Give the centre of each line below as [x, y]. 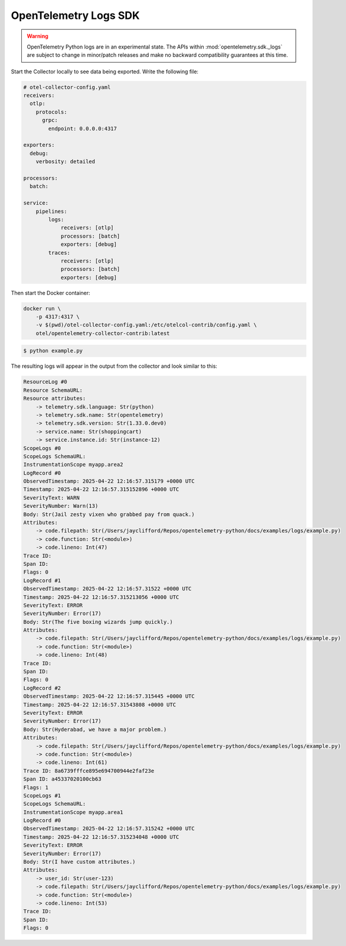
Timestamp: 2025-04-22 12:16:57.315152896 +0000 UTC [101, 490]
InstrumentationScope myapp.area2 [73, 465]
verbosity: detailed [66, 162]
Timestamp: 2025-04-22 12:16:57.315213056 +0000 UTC [101, 597]
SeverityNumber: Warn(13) [61, 506]
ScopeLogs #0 [42, 448]
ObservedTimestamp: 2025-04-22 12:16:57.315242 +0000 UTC [109, 829]
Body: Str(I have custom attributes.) [79, 862]
